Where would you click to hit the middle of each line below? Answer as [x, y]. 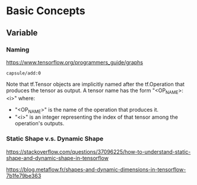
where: [27, 98]
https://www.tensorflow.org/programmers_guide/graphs [75, 62]
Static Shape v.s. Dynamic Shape [55, 139]
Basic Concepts [46, 11]
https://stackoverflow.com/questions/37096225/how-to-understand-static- [99, 151]
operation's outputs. [39, 124]
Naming [18, 50]
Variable [22, 33]
